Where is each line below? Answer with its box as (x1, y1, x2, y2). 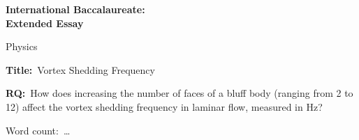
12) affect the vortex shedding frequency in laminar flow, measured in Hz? (6, 99, 323, 114)
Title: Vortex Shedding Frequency (6, 62, 155, 77)
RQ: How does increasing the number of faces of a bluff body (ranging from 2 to (6, 86, 353, 100)
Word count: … (6, 123, 71, 137)
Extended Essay (6, 15, 84, 30)
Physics (6, 39, 38, 54)
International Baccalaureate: (6, 2, 145, 16)
